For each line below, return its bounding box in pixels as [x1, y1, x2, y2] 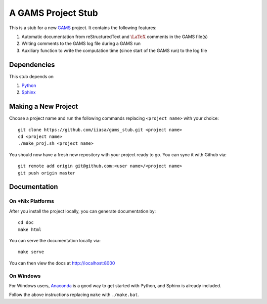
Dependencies [9, 60, 55, 69]
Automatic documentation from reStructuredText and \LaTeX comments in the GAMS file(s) [21, 34, 208, 40]
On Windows [9, 272, 41, 279]
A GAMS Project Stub [9, 7, 98, 18]
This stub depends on [9, 73, 54, 79]
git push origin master [18, 170, 76, 175]
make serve [18, 249, 44, 255]
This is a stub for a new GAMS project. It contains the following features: [9, 25, 157, 31]
